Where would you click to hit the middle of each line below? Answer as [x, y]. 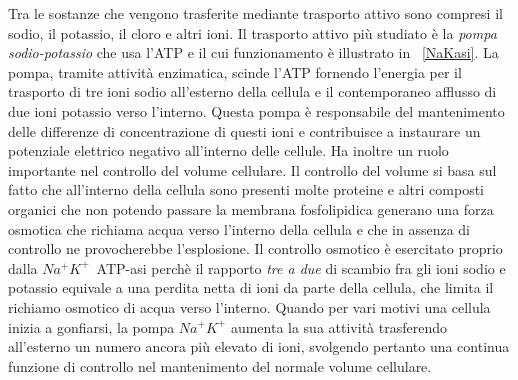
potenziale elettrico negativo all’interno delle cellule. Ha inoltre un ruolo [228, 150]
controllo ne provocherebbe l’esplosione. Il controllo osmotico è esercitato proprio [255, 248]
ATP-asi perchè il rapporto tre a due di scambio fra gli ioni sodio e [301, 267]
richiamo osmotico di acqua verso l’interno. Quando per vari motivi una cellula [249, 306]
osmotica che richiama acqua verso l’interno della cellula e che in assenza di [239, 228]
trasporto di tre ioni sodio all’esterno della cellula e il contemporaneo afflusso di [252, 91]
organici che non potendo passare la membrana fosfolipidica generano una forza [251, 208]
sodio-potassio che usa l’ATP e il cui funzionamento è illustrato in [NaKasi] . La [253, 52]
